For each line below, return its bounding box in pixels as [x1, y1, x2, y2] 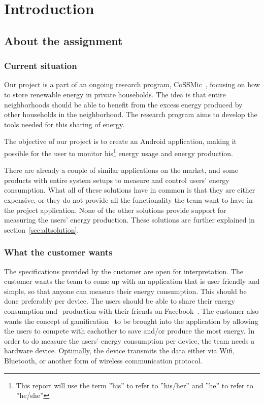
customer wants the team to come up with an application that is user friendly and [4, 276, 260, 286]
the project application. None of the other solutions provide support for [4, 204, 226, 215]
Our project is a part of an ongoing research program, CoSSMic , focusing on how [4, 79, 260, 90]
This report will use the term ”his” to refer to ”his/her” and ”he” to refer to [16, 380, 253, 390]
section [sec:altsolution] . [4, 224, 79, 235]
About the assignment [4, 32, 123, 48]
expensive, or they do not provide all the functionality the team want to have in [4, 194, 253, 205]
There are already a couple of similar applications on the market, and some [4, 165, 238, 175]
